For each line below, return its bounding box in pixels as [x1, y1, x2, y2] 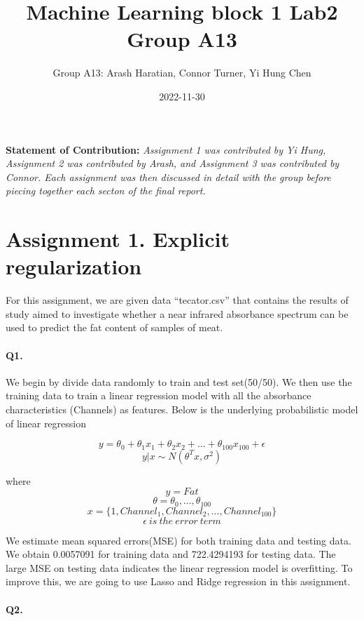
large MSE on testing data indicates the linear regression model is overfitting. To [6, 560, 353, 575]
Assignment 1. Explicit [6, 225, 230, 253]
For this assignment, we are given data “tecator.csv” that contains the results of [6, 293, 349, 307]
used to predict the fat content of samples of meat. [6, 320, 223, 335]
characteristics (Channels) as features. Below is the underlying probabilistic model [6, 401, 358, 416]
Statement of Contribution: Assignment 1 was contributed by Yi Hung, [6, 142, 326, 156]
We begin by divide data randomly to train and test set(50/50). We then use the [6, 374, 352, 389]
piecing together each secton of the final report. [6, 183, 206, 198]
